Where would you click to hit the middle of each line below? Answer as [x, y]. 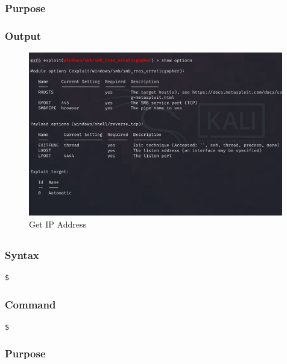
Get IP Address [58, 224]
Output [23, 35]
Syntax [22, 254]
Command [30, 304]
